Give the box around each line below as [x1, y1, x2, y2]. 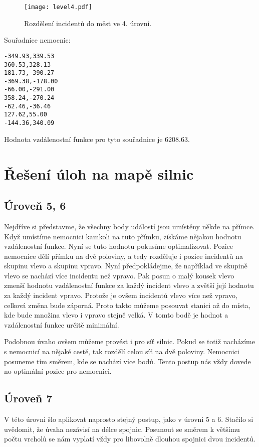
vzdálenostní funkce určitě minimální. [4, 319, 119, 330]
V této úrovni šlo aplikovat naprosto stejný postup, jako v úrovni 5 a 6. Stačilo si [4, 414, 253, 424]
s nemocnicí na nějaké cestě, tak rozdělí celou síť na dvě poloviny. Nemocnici [4, 346, 239, 357]
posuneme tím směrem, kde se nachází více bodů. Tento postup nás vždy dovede [4, 356, 251, 366]
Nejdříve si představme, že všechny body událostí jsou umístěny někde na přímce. [4, 221, 255, 231]
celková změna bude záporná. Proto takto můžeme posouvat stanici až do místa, [4, 300, 250, 310]
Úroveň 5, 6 [4, 198, 66, 213]
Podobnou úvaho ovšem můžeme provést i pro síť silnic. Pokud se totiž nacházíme [4, 336, 255, 347]
